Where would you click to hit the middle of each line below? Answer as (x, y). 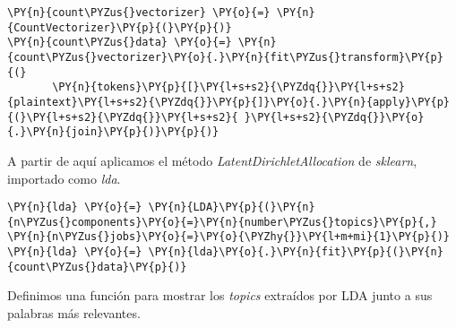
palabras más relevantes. (74, 312)
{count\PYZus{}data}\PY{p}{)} (97, 267)
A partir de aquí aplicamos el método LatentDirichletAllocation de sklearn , (212, 160)
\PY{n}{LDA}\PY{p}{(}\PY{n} (232, 207)
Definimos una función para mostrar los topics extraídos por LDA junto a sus (220, 295)
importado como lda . (64, 178)
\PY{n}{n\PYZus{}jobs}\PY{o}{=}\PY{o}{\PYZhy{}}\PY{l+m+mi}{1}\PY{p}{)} (228, 237)
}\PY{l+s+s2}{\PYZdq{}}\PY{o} (334, 117)
